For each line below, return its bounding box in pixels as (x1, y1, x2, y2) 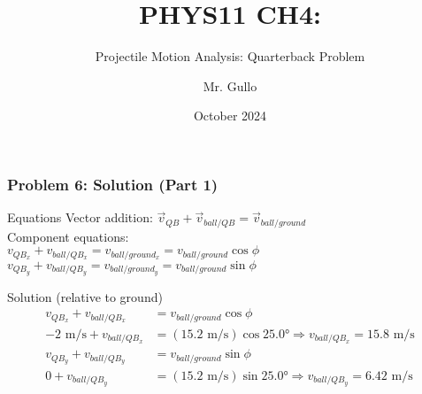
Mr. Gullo (203, 76, 257, 95)
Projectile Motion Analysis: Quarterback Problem (95, 47, 365, 66)
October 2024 (193, 106, 267, 125)
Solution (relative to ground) (7, 287, 163, 305)
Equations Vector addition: (7, 208, 153, 227)
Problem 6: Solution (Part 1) (7, 173, 219, 195)
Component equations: (7, 227, 129, 245)
